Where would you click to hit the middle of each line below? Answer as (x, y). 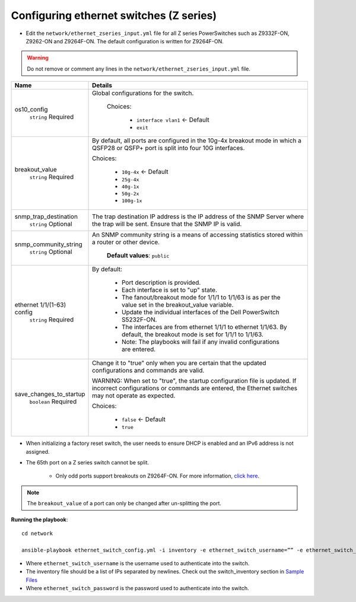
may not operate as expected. (134, 396)
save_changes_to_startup (50, 394)
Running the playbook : (39, 520)
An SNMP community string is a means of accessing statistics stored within (198, 235)
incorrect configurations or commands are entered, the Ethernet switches (195, 388)
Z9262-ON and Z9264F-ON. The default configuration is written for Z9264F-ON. (125, 41)
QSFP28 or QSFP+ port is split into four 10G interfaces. (169, 148)
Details (102, 85)
